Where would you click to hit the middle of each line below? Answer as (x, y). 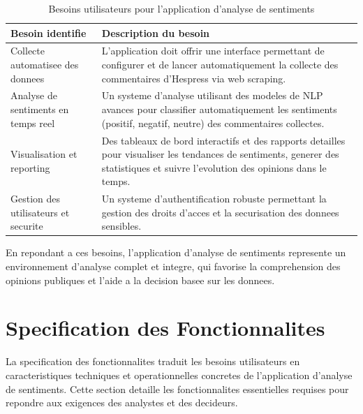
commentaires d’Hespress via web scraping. (194, 78)
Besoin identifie (49, 32)
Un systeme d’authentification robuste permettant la (214, 199)
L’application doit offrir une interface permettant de (213, 51)
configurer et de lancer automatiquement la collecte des (220, 65)
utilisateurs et (40, 212)
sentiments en (40, 109)
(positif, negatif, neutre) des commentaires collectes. (213, 123)
